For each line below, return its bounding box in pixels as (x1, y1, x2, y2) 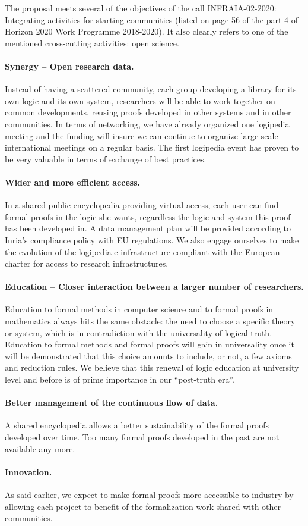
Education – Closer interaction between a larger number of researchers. (5, 280, 304, 293)
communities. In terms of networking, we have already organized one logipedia (5, 117, 290, 130)
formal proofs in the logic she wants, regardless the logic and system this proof (5, 210, 291, 223)
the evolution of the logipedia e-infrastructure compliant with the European (5, 245, 280, 258)
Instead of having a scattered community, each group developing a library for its (5, 83, 297, 95)
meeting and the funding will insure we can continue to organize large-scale (5, 129, 278, 142)
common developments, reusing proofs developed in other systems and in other (5, 106, 291, 118)
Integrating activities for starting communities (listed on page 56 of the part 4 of (5, 13, 298, 26)
